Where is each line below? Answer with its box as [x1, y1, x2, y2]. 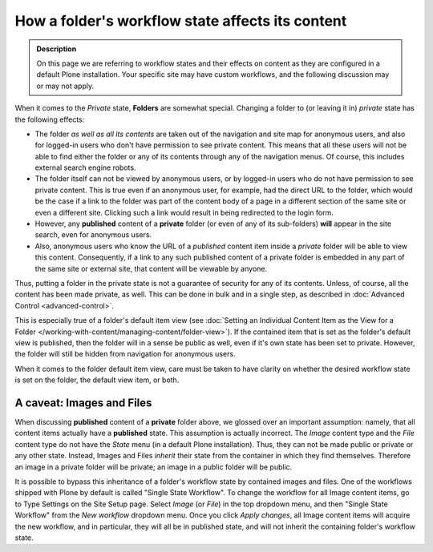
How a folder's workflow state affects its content [14, 12, 347, 30]
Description [36, 44, 77, 54]
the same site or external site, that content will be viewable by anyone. [34, 264, 268, 273]
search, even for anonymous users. [34, 230, 152, 240]
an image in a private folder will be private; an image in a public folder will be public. [14, 461, 293, 472]
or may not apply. [36, 81, 95, 91]
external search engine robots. [34, 163, 136, 172]
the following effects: [14, 115, 85, 124]
